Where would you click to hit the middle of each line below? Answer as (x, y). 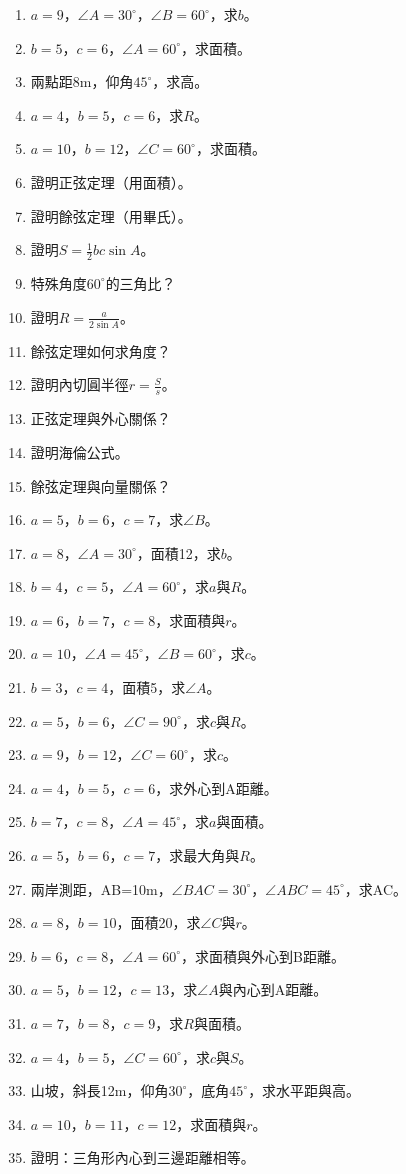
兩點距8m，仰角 (82, 81)
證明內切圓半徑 (79, 384)
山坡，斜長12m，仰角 (99, 1090)
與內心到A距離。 (273, 989)
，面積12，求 (178, 552)
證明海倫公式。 (79, 451)
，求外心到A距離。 (216, 787)
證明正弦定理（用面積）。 (111, 181)
